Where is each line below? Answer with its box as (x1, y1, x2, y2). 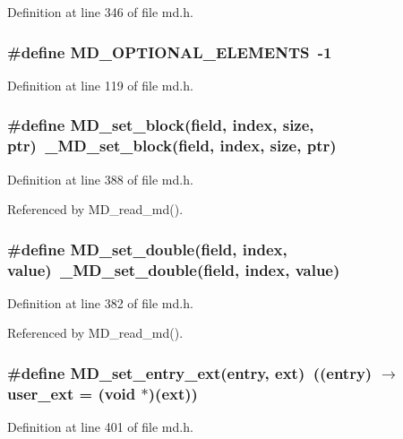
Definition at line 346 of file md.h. (7, 3, 193, 21)
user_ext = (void (7, 382, 136, 404)
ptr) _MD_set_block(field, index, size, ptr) (7, 134, 337, 157)
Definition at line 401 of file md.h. (7, 417, 193, 436)
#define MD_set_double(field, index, (7, 237, 287, 260)
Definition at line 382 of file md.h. (7, 293, 193, 312)
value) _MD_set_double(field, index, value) (7, 258, 340, 280)
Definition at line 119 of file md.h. (7, 75, 193, 94)
